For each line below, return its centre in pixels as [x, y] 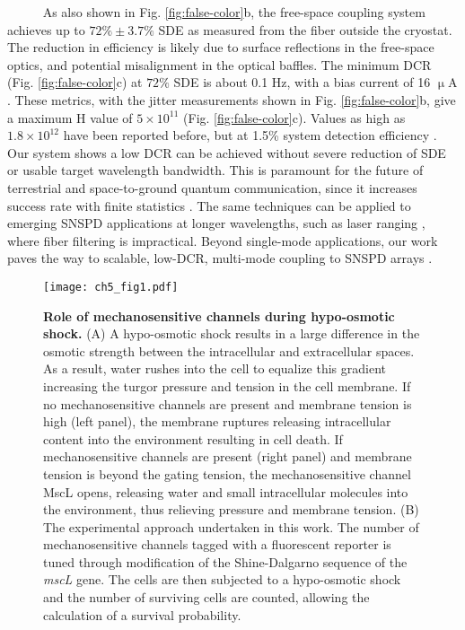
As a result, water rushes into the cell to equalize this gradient [215, 368]
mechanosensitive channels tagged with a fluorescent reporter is [217, 544]
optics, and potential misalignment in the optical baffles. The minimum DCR [219, 64]
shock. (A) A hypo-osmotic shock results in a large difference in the [232, 333]
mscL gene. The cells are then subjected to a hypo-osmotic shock [222, 579]
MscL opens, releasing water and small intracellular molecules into [226, 491]
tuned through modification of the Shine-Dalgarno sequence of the [225, 561]
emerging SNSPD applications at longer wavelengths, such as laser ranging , [216, 223]
